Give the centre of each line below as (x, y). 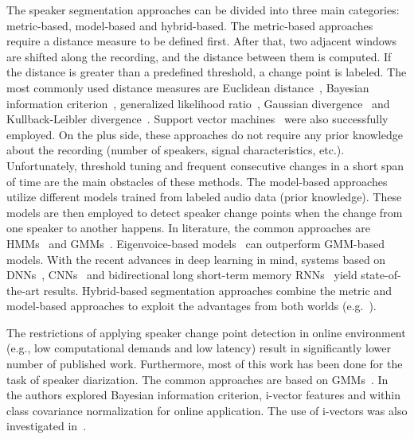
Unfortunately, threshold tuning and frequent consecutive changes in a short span (205, 165)
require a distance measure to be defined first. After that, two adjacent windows (202, 41)
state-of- (381, 275)
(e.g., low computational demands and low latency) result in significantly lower (199, 348)
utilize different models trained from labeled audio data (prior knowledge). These (204, 197)
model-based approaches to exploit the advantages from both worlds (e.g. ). (191, 306)
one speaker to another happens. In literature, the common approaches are (189, 228)
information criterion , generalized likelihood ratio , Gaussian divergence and (198, 103)
